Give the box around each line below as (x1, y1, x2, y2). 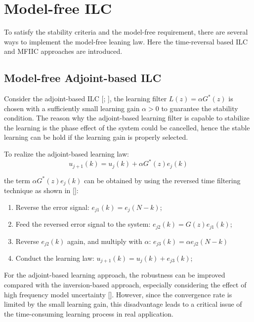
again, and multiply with (67, 236, 142, 246)
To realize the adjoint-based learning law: (4, 149, 129, 159)
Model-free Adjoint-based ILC (4, 70, 162, 85)
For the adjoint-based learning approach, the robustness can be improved (4, 270, 225, 280)
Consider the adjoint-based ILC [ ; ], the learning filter (4, 93, 167, 104)
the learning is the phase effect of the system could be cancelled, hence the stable (4, 122, 250, 132)
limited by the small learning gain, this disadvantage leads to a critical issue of (4, 299, 242, 309)
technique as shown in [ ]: (4, 185, 79, 196)
